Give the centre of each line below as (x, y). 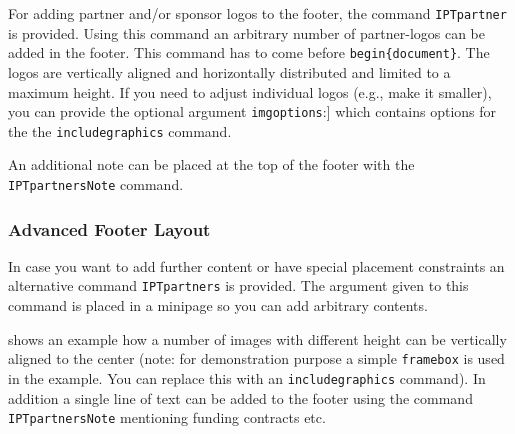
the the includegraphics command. (120, 130)
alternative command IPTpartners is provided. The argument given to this (238, 285)
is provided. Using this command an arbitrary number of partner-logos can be (247, 32)
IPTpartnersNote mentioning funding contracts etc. (167, 417)
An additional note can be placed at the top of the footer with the (211, 164)
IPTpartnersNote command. (96, 184)
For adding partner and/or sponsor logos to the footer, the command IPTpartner (257, 13)
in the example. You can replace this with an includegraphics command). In (247, 377)
